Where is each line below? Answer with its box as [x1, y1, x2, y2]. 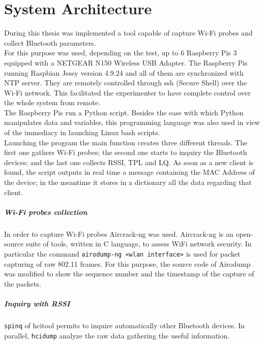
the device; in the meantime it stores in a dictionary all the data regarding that [4, 177, 252, 187]
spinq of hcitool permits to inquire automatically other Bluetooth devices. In [4, 320, 245, 330]
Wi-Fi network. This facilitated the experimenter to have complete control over [4, 87, 251, 98]
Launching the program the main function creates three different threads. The [4, 137, 248, 147]
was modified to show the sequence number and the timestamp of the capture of [4, 268, 254, 279]
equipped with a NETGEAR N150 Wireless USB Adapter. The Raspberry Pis [4, 57, 248, 68]
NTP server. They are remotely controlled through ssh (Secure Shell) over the [4, 77, 247, 88]
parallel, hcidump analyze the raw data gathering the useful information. [4, 330, 230, 340]
